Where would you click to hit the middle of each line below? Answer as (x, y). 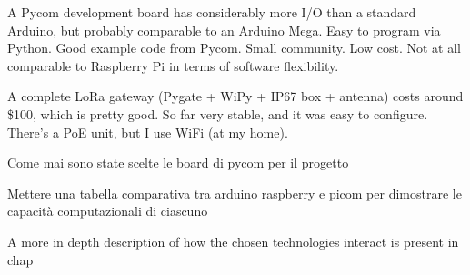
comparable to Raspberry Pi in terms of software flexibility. (173, 65)
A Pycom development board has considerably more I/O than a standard (212, 12)
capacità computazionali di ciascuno (108, 211)
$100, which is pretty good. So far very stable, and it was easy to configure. (218, 113)
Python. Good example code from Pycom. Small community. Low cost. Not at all (234, 48)
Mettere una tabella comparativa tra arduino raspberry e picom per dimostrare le (235, 193)
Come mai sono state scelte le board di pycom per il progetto (178, 163)
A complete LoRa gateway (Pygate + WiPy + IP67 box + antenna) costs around (235, 96)
